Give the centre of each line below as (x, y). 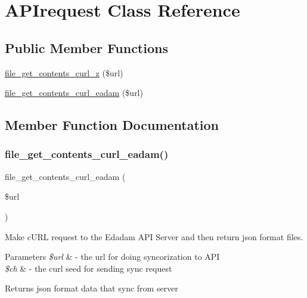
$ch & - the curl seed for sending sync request (89, 268)
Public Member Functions (86, 47)
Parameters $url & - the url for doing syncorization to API (112, 257)
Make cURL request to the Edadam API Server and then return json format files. (154, 236)
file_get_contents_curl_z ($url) (64, 72)
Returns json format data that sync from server (92, 288)
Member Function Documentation (112, 125)
